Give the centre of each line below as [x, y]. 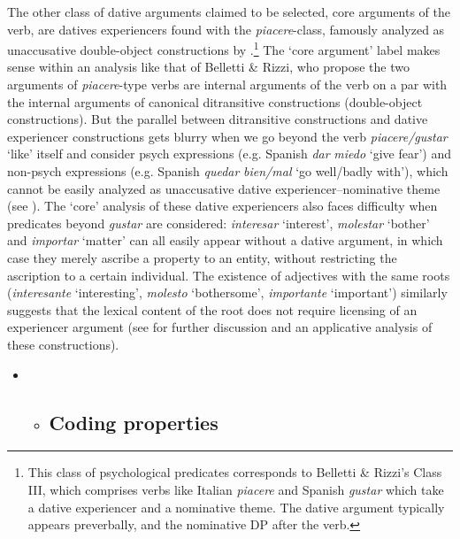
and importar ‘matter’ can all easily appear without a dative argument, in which [225, 240]
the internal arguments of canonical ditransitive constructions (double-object [215, 101]
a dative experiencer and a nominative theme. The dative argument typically [236, 507]
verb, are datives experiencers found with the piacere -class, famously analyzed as [226, 29]
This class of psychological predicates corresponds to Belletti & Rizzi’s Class [235, 472]
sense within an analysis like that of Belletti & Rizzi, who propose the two [208, 67]
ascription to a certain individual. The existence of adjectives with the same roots [229, 275]
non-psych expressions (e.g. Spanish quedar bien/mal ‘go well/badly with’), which [228, 171]
